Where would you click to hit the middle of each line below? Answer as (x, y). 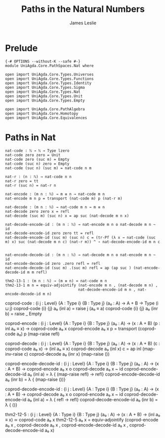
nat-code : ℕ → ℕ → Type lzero (37, 151)
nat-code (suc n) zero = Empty (37, 164)
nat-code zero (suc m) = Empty (37, 159)
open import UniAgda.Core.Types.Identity (48, 83)
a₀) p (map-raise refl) (38, 334)
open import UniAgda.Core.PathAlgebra (45, 109)
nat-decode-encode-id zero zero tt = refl (49, 233)
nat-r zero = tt (22, 181)
